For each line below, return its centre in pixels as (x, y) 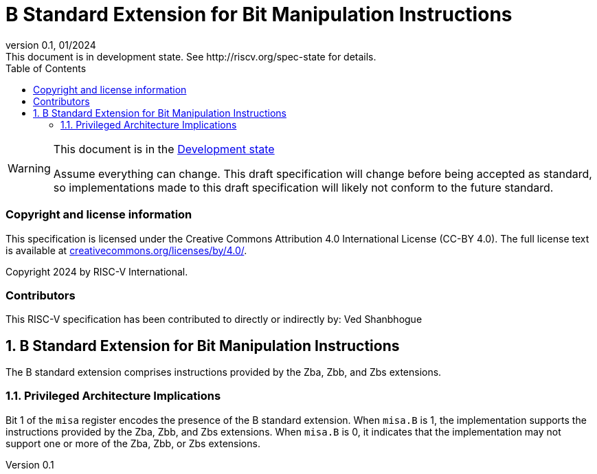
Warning (29, 168)
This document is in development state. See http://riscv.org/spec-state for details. (191, 56)
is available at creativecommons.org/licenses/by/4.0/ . (126, 250)
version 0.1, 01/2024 (51, 45)
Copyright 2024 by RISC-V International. (97, 271)
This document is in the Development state (164, 149)
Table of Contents (46, 68)
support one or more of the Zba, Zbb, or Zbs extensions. (133, 443)
